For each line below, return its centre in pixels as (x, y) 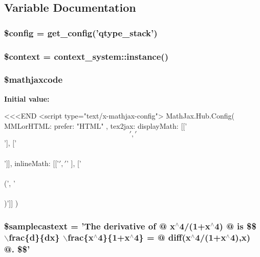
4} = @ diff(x (162, 237)
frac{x (81, 237)
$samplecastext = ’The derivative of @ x (90, 226)
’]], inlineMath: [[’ (31, 163)
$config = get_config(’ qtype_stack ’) (81, 32)
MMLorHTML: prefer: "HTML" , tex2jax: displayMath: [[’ (96, 125)
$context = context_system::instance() (86, 56)
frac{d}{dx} (34, 237)
